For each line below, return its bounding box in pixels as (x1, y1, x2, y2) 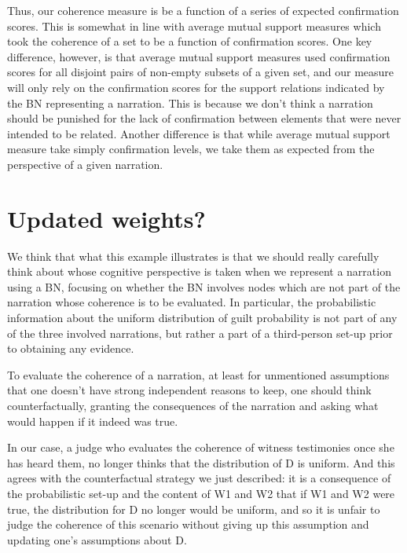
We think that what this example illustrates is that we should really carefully (7, 247, 379, 264)
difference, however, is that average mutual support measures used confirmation (7, 48, 390, 64)
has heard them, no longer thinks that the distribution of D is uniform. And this (7, 454, 395, 471)
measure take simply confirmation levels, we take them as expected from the (7, 141, 375, 157)
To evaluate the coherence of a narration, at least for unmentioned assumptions (7, 366, 390, 383)
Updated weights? (7, 202, 206, 234)
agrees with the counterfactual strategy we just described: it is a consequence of (7, 470, 391, 486)
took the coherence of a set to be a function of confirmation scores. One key (7, 33, 372, 49)
